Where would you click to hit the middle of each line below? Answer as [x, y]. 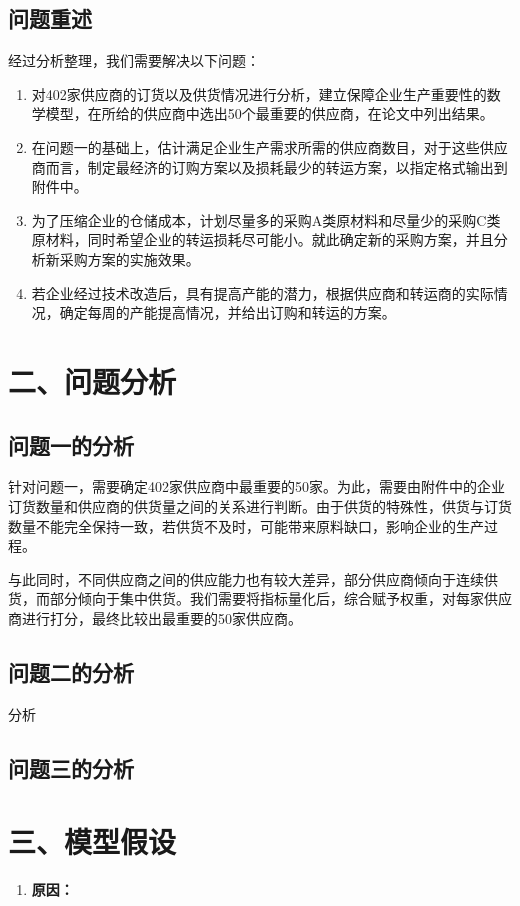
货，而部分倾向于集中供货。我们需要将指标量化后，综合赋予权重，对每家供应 [260, 598]
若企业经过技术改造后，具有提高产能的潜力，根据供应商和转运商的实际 [262, 292]
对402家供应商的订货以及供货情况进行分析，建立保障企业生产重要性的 [259, 93]
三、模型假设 [92, 841]
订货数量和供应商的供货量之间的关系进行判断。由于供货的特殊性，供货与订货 [260, 505]
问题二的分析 [71, 671]
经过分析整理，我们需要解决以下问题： [134, 60]
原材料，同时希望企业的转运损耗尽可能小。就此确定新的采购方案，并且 [262, 239]
